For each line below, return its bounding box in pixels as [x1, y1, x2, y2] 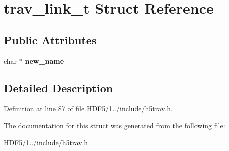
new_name [25, 55, 64, 66]
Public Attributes [4, 32, 97, 47]
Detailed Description [4, 80, 113, 95]
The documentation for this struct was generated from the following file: [4, 120, 225, 130]
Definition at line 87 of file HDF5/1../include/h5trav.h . [4, 103, 173, 114]
